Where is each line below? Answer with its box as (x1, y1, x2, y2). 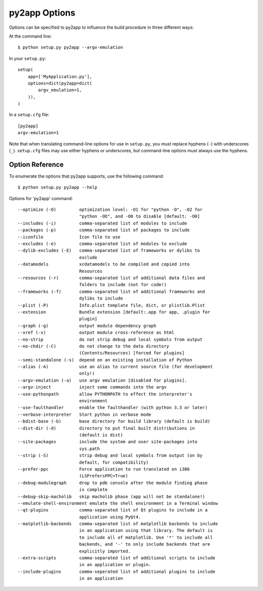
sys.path (79, 446, 100, 451)
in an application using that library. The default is (79, 528, 213, 533)
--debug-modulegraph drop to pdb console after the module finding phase (18, 480, 208, 486)
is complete (79, 487, 108, 492)
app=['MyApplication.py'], (27, 74, 93, 79)
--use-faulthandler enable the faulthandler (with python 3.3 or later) (18, 405, 208, 410)
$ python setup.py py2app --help (18, 184, 97, 190)
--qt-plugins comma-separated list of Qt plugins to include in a (18, 508, 208, 513)
